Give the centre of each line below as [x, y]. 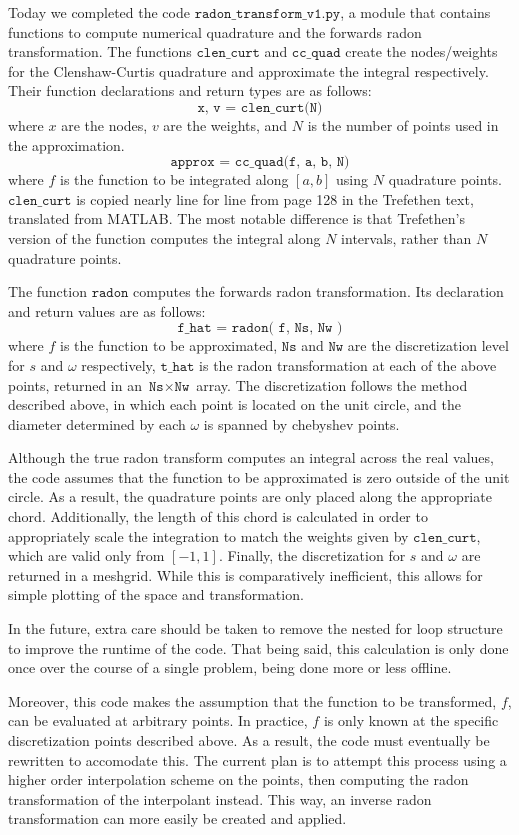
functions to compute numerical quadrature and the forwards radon [215, 31]
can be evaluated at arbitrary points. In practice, [158, 720]
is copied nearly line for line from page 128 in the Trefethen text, [275, 198]
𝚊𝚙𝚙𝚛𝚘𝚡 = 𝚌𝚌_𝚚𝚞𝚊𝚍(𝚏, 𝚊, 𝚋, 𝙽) [260, 162]
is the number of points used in [403, 124]
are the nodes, [104, 124]
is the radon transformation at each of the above [348, 364]
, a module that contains [415, 12]
